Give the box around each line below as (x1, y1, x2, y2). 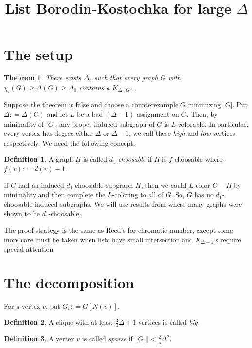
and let (47, 109, 68, 119)
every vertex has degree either (4, 128, 93, 138)
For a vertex (4, 300, 40, 311)
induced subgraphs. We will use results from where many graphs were (35, 199, 242, 209)
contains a (79, 82, 110, 92)
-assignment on (134, 109, 179, 119)
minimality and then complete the (4, 189, 106, 200)
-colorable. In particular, (176, 118, 249, 128)
